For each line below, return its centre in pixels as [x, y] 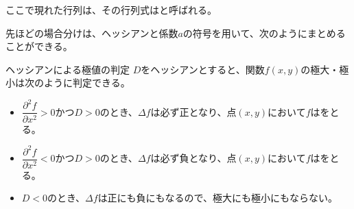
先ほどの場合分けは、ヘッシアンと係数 [92, 33]
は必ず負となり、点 [193, 158]
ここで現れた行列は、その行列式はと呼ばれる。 [111, 10]
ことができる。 [39, 46]
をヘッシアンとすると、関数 [203, 69]
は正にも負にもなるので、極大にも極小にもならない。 [218, 198]
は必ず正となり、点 [193, 111]
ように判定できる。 [87, 83]
